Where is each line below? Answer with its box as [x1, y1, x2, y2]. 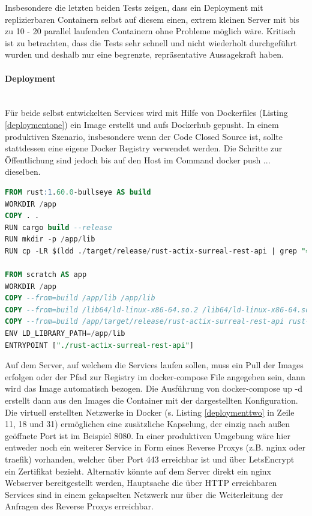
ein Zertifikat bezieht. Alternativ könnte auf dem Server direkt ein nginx [5, 464, 271, 477]
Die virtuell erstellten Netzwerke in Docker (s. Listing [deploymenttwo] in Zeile [5, 405, 295, 418]
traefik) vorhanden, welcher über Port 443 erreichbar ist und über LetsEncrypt [5, 452, 295, 465]
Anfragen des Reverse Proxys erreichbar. [5, 500, 154, 512]
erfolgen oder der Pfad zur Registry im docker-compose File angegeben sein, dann [5, 370, 305, 383]
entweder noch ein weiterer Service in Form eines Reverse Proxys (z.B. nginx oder [5, 441, 305, 454]
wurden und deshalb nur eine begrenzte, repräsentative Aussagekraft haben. [5, 48, 284, 61]
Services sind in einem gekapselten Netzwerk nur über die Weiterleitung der [5, 488, 283, 500]
